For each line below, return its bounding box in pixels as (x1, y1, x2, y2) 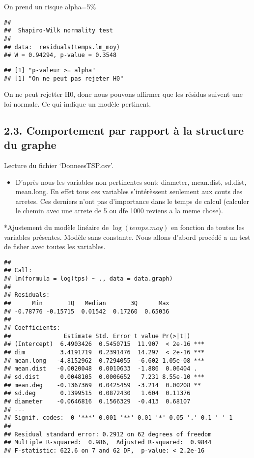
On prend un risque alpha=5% (4, 1, 96, 11)
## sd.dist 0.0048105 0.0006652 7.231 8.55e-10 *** (4, 373, 205, 380)
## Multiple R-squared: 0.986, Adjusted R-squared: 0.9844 (4, 439, 212, 446)
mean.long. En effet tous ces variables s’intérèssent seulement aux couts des (15, 186, 243, 197)
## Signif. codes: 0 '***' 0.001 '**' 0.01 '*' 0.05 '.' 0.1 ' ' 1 (4, 414, 233, 422)
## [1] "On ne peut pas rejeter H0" (4, 75, 124, 82)
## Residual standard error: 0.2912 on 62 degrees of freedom (4, 430, 212, 438)
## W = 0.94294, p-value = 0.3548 (4, 52, 117, 59)
